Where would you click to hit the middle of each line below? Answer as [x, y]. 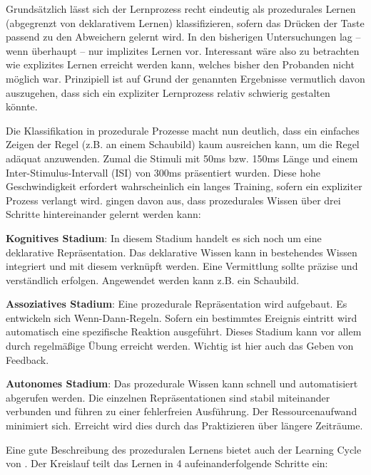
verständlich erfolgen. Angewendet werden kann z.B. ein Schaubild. [153, 280]
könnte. [22, 106]
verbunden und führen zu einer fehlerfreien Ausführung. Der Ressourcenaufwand [182, 411]
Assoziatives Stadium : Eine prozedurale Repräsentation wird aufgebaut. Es [177, 304]
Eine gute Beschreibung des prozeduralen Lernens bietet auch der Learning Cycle [184, 449]
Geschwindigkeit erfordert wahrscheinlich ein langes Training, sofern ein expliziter [184, 186]
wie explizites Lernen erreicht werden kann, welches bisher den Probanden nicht [180, 64]
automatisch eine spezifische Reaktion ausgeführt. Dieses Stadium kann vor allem [184, 332]
